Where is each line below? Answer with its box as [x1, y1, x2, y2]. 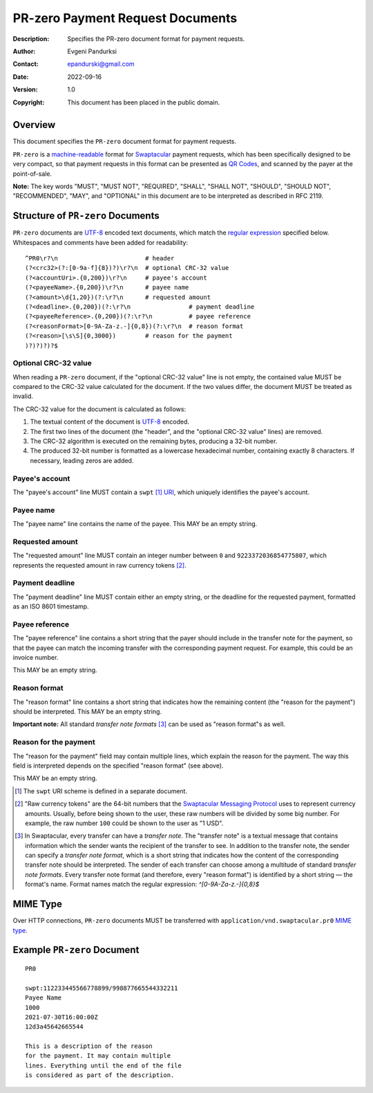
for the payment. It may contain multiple [25, 1052, 171, 1060]
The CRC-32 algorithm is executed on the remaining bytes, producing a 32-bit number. [30, 437, 278, 446]
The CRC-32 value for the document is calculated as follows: [12, 405, 186, 413]
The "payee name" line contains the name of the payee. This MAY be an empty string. [12, 520, 258, 528]
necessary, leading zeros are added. [30, 456, 134, 464]
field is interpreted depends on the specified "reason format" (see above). [12, 761, 224, 770]
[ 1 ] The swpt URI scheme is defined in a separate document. [15, 786, 188, 795]
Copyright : [12, 98, 45, 107]
